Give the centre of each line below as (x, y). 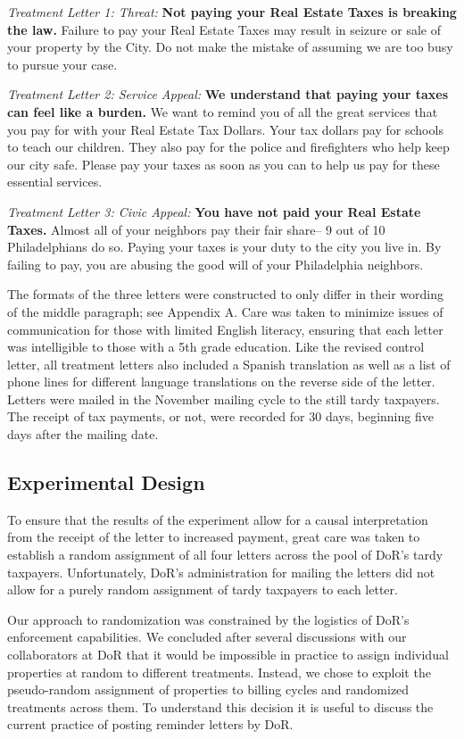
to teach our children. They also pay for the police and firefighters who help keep (228, 147)
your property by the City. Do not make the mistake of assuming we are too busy (230, 47)
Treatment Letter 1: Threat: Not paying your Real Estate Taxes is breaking (232, 12)
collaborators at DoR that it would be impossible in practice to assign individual (228, 655)
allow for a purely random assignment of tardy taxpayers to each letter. (203, 590)
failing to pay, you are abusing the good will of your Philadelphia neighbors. (215, 264)
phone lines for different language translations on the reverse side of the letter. (221, 382)
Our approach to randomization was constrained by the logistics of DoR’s (208, 619)
